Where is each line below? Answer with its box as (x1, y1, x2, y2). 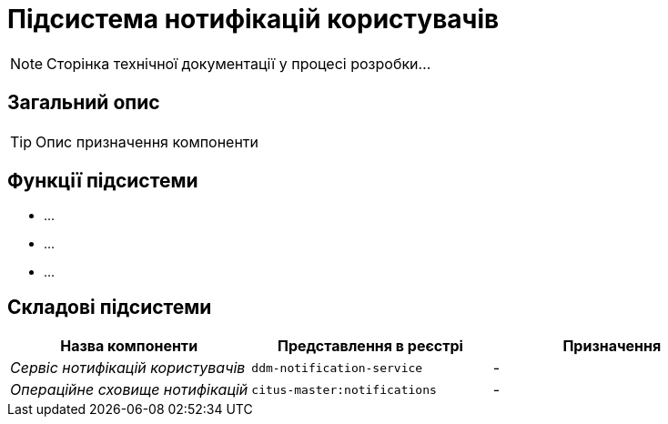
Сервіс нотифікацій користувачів (10, 358, 246, 378)
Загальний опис (7, 91, 160, 115)
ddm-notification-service (251, 360, 423, 375)
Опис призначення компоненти (35, 132, 259, 151)
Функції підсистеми (7, 169, 198, 193)
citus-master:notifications (251, 382, 437, 397)
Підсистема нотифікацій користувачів (7, 4, 500, 35)
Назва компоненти (60, 337, 198, 356)
